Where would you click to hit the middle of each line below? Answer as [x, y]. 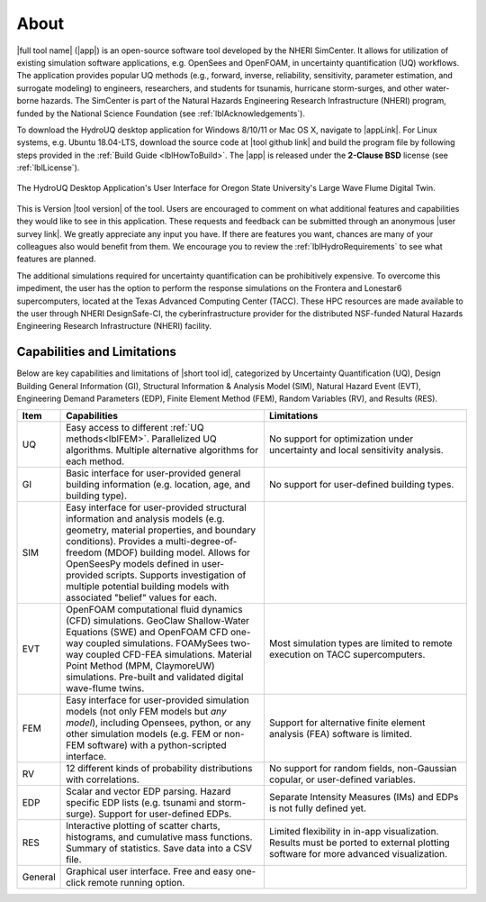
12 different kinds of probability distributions [159, 769]
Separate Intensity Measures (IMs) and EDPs [364, 797]
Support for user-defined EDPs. [165, 814]
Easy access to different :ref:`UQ [135, 428]
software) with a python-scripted [157, 745]
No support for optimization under [341, 439]
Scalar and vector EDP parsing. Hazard [148, 791]
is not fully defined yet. [317, 808]
